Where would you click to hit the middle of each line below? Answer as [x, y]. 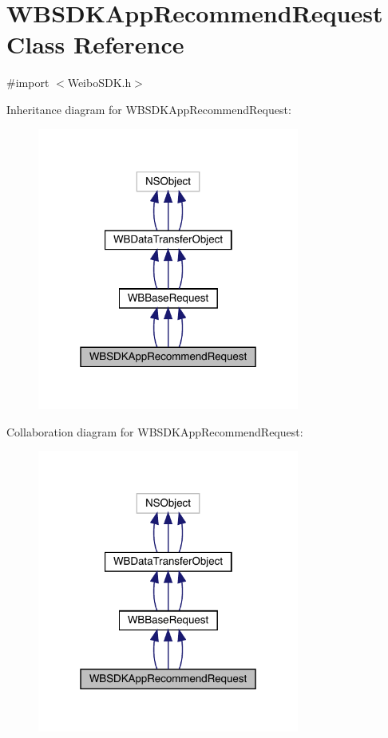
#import [28, 83]
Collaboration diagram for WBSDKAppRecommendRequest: [155, 431]
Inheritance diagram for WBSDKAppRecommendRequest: [149, 109]
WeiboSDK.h [99, 83]
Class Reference [95, 44]
